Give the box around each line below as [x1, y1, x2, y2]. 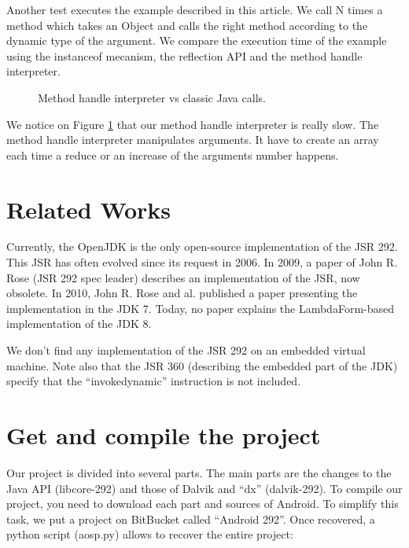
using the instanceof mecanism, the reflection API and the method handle [6, 47, 363, 64]
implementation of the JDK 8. [6, 315, 152, 332]
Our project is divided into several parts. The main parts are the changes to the [6, 464, 392, 480]
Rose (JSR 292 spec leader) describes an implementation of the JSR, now [6, 269, 360, 285]
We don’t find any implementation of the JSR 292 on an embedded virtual [6, 342, 366, 359]
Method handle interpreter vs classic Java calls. [38, 89, 266, 105]
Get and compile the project [6, 419, 321, 451]
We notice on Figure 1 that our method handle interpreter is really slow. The [6, 116, 379, 132]
